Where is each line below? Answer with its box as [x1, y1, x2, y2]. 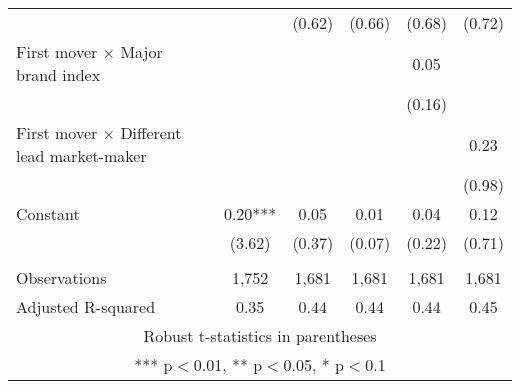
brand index [16, 63, 101, 86]
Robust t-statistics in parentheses [143, 324, 377, 347]
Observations [16, 266, 107, 289]
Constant [16, 202, 80, 225]
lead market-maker [16, 144, 147, 167]
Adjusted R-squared [16, 295, 156, 318]
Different [120, 121, 182, 144]
